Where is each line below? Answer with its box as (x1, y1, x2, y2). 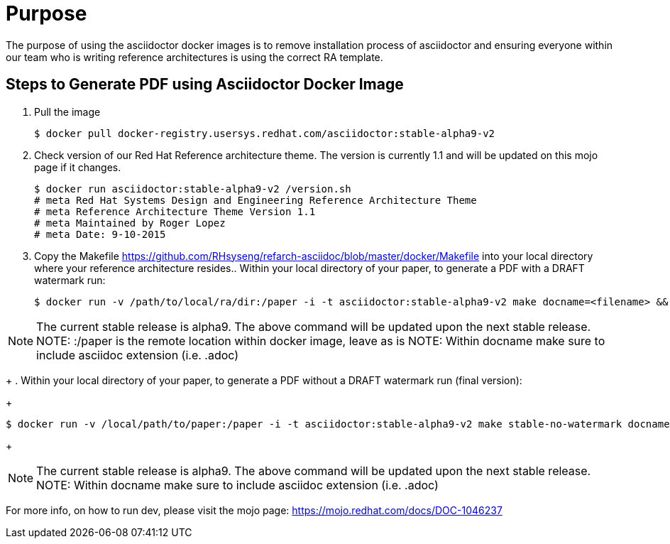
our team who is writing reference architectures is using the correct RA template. (6, 50, 383, 63)
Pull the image (34, 105, 101, 118)
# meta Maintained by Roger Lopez (34, 217, 226, 229)
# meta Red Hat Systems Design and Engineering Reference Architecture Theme (34, 194, 477, 206)
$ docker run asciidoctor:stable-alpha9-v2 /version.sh (34, 183, 351, 195)
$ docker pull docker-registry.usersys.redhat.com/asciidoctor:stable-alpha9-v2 (34, 127, 495, 139)
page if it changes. (34, 161, 121, 173)
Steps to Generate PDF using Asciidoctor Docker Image (6, 75, 404, 94)
